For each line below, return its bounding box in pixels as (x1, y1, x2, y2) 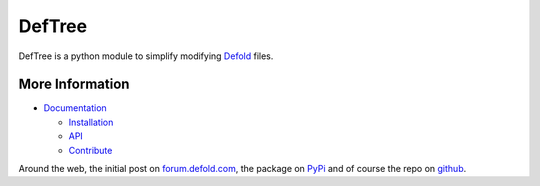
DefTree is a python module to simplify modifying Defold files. (18, 50, 274, 62)
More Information (18, 76, 130, 93)
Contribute (68, 144, 113, 156)
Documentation (43, 102, 107, 114)
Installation (68, 116, 114, 128)
